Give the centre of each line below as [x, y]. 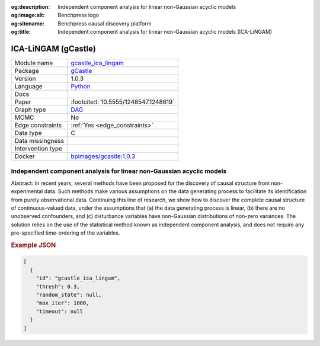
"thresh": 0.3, [58, 286]
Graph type [31, 110]
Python [81, 86]
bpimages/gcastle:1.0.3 [103, 156]
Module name [34, 63]
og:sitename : [28, 23]
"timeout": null [59, 311]
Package [27, 71]
